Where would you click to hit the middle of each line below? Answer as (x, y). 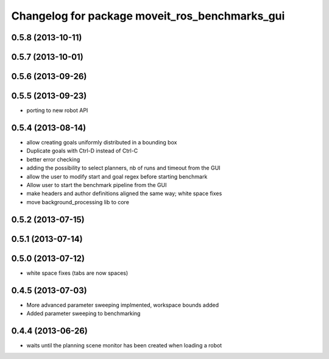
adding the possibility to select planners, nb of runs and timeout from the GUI (123, 168)
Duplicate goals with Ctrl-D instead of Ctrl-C (82, 151)
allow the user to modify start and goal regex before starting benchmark (117, 176)
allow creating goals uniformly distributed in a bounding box (102, 143)
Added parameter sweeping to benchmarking (83, 313)
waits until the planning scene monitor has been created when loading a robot (124, 345)
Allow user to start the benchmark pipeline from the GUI (97, 185)
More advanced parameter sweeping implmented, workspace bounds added (123, 305)
